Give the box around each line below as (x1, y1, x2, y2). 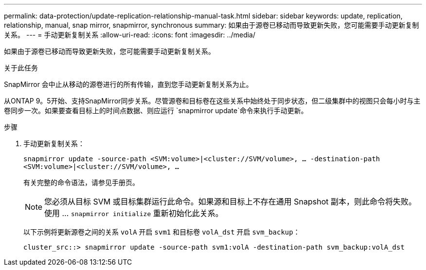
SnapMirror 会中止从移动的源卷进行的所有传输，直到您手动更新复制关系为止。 (4, 80, 253, 88)
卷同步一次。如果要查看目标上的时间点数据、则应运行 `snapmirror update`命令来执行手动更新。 (4, 106, 308, 115)
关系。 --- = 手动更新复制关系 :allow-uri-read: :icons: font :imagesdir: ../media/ (4, 31, 256, 39)
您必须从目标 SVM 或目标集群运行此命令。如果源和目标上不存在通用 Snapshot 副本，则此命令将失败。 (44, 197, 417, 206)
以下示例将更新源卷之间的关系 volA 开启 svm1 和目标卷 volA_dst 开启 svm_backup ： (23, 228, 300, 236)
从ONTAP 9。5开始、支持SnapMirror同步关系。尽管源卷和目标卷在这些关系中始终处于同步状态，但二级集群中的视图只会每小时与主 (4, 97, 421, 105)
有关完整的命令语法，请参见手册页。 (23, 178, 139, 186)
